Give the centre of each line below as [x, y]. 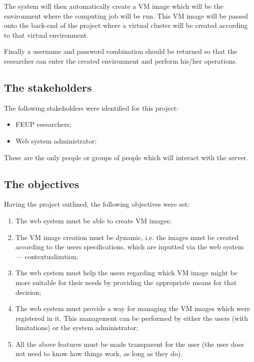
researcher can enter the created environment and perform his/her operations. [121, 60]
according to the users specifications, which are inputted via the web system [129, 247]
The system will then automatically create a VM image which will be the [114, 6]
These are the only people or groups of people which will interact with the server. [126, 157]
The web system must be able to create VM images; [93, 220]
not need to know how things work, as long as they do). [99, 353]
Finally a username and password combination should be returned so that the [121, 51]
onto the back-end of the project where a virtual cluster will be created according [126, 25]
